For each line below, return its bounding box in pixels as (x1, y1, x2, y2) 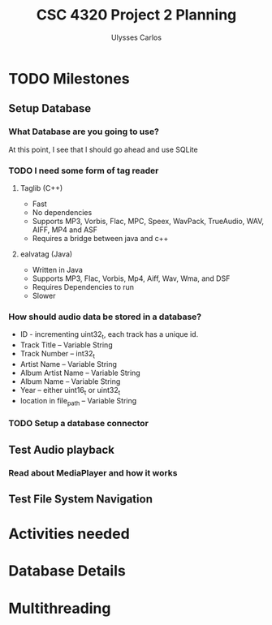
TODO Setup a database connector (8, 418, 149, 429)
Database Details (8, 562, 126, 580)
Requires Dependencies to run (32, 282, 135, 291)
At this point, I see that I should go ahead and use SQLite (8, 144, 198, 154)
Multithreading (8, 599, 111, 618)
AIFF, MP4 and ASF (32, 225, 98, 235)
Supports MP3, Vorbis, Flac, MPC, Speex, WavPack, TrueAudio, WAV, (32, 216, 265, 226)
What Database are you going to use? (8, 126, 160, 137)
